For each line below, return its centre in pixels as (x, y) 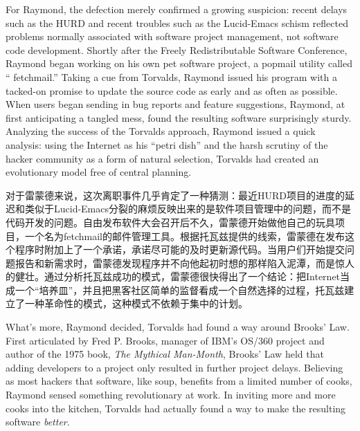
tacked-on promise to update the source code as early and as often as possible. (172, 90)
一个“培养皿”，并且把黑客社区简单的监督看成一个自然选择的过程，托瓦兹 (180, 290)
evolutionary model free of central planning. (99, 172)
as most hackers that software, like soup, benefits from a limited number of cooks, (179, 381)
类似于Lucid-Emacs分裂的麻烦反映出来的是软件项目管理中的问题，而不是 (188, 209)
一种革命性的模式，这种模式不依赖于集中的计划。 (136, 303)
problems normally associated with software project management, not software (172, 36)
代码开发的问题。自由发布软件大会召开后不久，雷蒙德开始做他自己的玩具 (170, 222)
